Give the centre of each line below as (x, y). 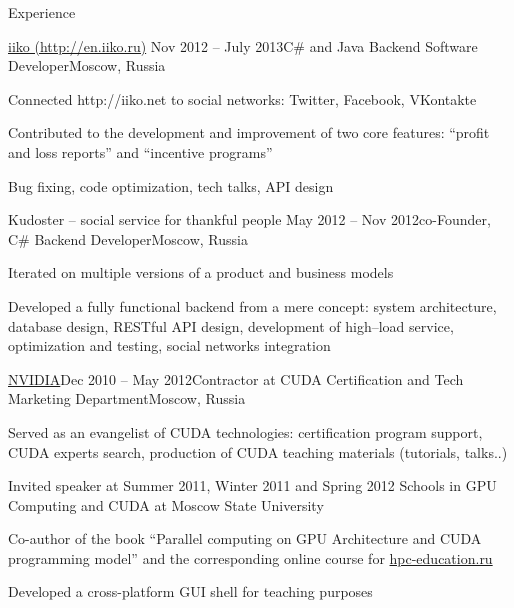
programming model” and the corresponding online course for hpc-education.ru (250, 557)
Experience (42, 12)
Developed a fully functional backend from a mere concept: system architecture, (252, 305)
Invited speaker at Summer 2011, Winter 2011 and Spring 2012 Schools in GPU (252, 485)
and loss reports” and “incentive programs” (140, 151)
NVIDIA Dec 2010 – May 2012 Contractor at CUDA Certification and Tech (236, 378)
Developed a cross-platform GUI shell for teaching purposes (190, 591)
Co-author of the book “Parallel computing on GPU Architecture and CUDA (245, 538)
